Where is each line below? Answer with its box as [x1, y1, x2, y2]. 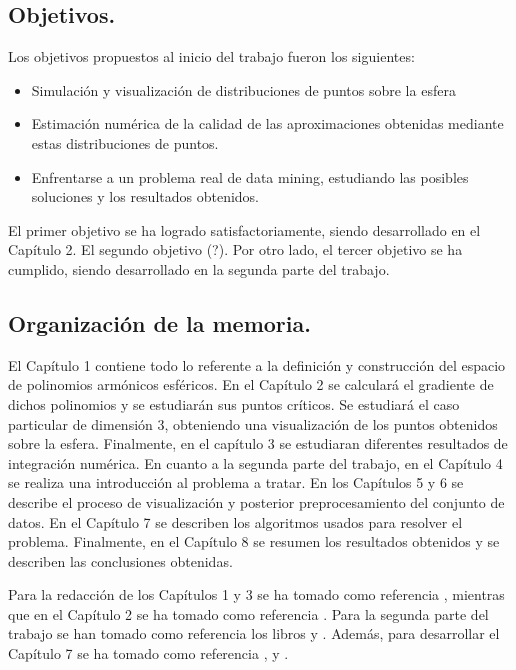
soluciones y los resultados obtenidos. [31, 186, 260, 207]
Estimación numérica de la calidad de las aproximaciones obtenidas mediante [31, 113, 504, 134]
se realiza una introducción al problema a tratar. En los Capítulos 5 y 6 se [8, 472, 464, 493]
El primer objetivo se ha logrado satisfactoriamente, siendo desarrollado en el [8, 219, 481, 240]
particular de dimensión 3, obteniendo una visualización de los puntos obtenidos [8, 413, 498, 434]
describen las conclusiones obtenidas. [8, 550, 233, 571]
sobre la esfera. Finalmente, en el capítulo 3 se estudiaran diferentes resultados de [8, 433, 508, 454]
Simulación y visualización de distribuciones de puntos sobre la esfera [31, 79, 456, 100]
